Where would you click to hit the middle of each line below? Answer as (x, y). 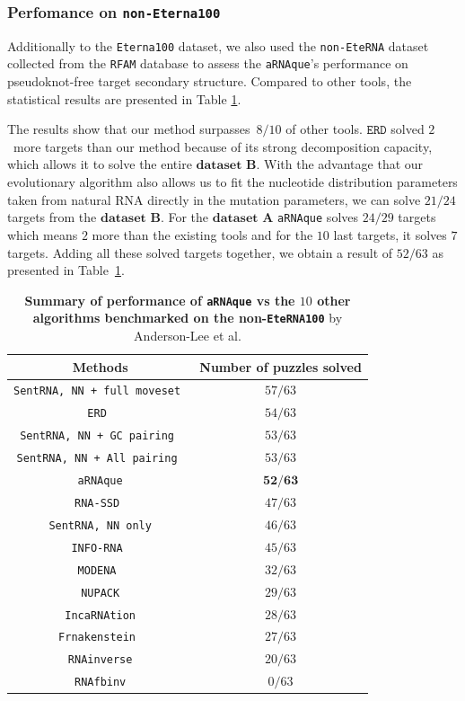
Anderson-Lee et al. (188, 335)
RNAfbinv (101, 683)
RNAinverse (100, 660)
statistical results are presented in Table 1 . (124, 98)
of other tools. (324, 129)
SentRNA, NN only (100, 525)
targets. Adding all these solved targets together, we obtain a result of (200, 252)
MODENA (97, 570)
